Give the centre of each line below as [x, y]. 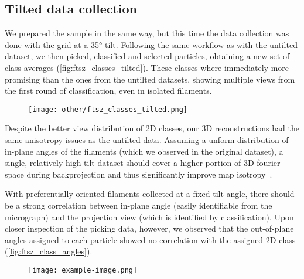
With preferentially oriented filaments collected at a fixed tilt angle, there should [150, 194]
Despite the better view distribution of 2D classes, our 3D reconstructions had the [152, 128]
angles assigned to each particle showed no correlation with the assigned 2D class [150, 239]
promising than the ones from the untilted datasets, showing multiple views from [150, 79]
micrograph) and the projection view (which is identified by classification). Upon [149, 217]
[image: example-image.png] [83, 270]
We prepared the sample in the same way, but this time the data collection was [147, 33]
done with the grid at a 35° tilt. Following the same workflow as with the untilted [151, 44]
